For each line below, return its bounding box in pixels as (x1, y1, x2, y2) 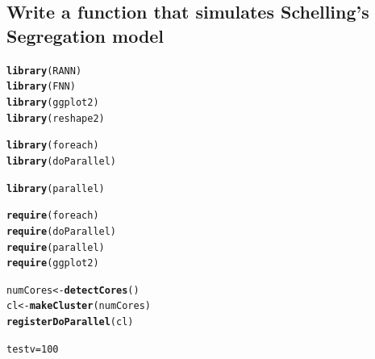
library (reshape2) (6, 112, 105, 124)
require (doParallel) (6, 225, 117, 237)
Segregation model (6, 23, 165, 48)
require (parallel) (6, 241, 105, 253)
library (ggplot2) (6, 96, 99, 108)
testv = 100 (6, 343, 59, 355)
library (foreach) (6, 140, 99, 152)
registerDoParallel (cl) (6, 316, 134, 328)
